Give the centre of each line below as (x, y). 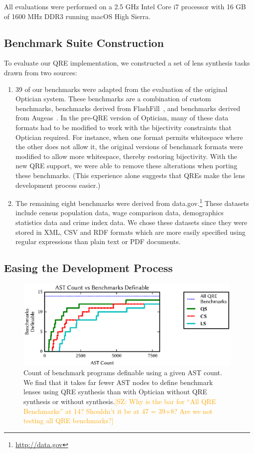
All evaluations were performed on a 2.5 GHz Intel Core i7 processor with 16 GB (125, 6)
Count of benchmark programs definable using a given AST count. (123, 373)
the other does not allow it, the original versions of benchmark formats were (129, 147)
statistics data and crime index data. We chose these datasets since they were (131, 222)
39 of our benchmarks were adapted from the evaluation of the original (121, 89)
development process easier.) (58, 185)
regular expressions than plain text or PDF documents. (98, 241)
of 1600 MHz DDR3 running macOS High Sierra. (77, 16)
